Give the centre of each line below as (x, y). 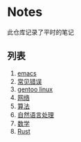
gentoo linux (35, 89)
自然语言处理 (35, 114)
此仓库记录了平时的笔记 (40, 32)
